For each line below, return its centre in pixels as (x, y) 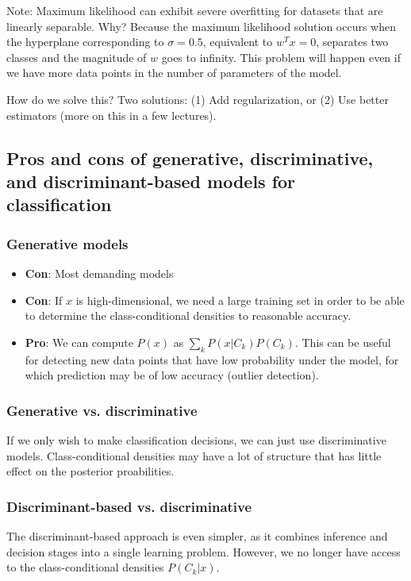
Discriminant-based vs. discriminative (129, 506)
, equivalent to (238, 42)
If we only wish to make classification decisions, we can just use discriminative (196, 439)
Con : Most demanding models (99, 273)
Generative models (67, 243)
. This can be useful (343, 342)
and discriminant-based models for (151, 181)
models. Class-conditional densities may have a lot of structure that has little (194, 455)
